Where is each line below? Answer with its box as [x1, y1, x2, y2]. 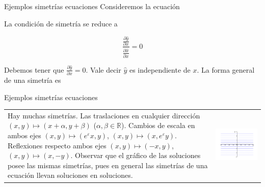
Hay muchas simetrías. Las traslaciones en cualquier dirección [8, 110, 200, 120]
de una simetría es [4, 74, 61, 85]
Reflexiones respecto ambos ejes [8, 140, 107, 150]
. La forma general [197, 64, 255, 75]
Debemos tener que [4, 64, 64, 75]
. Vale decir [86, 64, 121, 75]
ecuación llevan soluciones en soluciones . [8, 170, 133, 180]
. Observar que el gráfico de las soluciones [70, 150, 201, 161]
